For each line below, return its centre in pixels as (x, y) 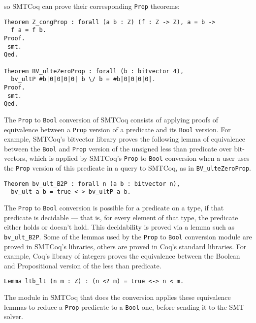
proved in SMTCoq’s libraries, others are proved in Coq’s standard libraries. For (125, 246)
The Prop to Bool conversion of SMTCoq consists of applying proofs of (111, 119)
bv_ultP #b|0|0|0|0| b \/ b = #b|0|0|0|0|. (83, 79)
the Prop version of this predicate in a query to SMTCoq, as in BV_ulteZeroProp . (128, 168)
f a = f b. (29, 30)
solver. (14, 316)
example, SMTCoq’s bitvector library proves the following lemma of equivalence (125, 139)
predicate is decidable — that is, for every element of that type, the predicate (121, 217)
